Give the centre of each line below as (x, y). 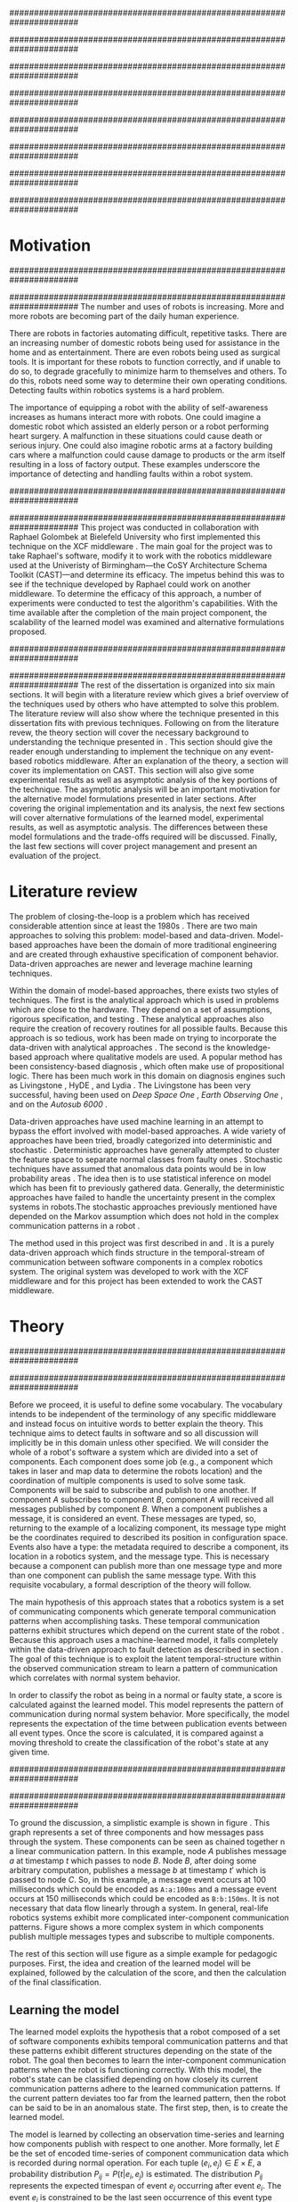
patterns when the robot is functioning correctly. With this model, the (136, 2069)
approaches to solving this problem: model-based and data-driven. (132, 935)
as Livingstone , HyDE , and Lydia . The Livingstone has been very (130, 1085)
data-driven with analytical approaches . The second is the (117, 1047)
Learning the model (64, 2010)
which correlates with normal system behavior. (95, 1678)
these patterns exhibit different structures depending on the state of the (141, 2050)
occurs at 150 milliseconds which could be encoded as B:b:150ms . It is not (145, 1898)
